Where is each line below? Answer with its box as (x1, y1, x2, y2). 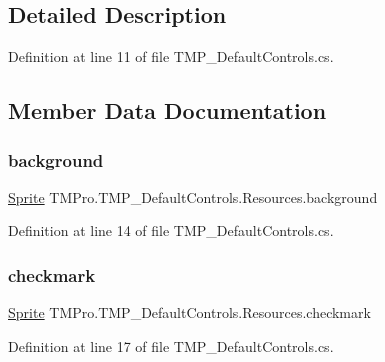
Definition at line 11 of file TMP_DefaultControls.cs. (8, 46, 334, 67)
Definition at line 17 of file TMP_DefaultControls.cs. (8, 335, 334, 356)
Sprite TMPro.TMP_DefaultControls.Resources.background (8, 186, 378, 207)
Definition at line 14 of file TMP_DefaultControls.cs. (8, 220, 334, 241)
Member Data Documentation (8, 95, 327, 126)
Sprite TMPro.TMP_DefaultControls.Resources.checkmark (8, 302, 371, 323)
